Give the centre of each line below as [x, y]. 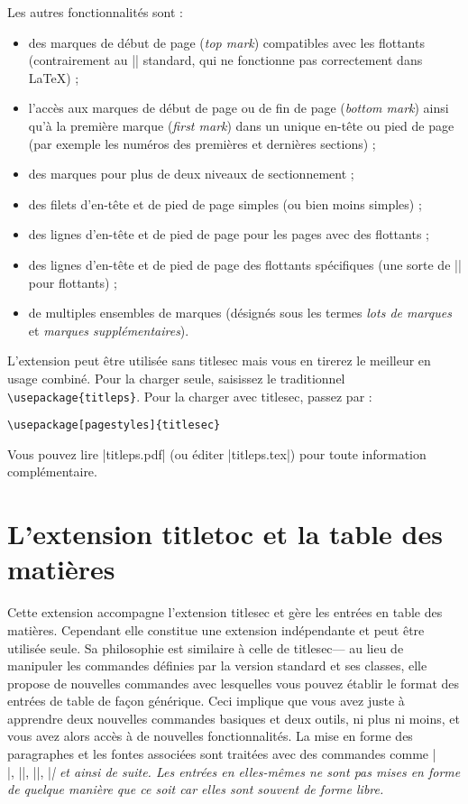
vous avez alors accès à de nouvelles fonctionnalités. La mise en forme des [210, 736]
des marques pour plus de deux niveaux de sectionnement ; [191, 174]
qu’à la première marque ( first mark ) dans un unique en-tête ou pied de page [241, 125]
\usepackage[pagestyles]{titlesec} [114, 425]
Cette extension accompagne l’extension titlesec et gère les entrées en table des [225, 612]
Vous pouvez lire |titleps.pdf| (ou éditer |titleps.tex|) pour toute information [217, 453]
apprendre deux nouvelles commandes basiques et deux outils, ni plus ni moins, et [234, 718]
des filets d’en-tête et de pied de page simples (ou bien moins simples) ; [225, 203]
